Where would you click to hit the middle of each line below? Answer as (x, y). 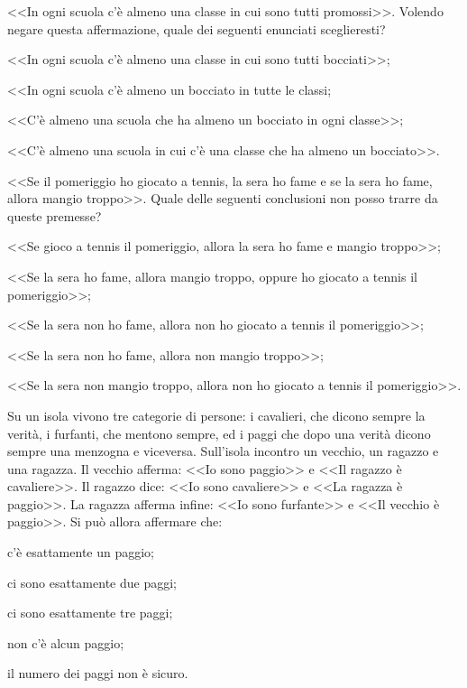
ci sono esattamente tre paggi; (90, 613)
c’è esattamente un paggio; (81, 552)
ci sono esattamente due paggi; (92, 582)
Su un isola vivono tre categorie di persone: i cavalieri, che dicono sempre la (216, 415)
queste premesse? (55, 215)
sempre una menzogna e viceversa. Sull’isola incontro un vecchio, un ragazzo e (223, 451)
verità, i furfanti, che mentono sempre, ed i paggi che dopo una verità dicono (219, 433)
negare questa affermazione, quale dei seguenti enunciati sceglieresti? (197, 28)
